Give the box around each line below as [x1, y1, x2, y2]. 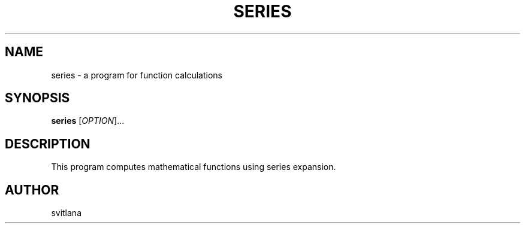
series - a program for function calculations [51, 69, 222, 80]
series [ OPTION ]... [51, 115, 125, 126]
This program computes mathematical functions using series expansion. [51, 162, 336, 172]
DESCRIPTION [5, 136, 90, 151]
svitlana [51, 208, 82, 218]
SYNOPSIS [5, 90, 70, 106]
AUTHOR [5, 182, 59, 197]
